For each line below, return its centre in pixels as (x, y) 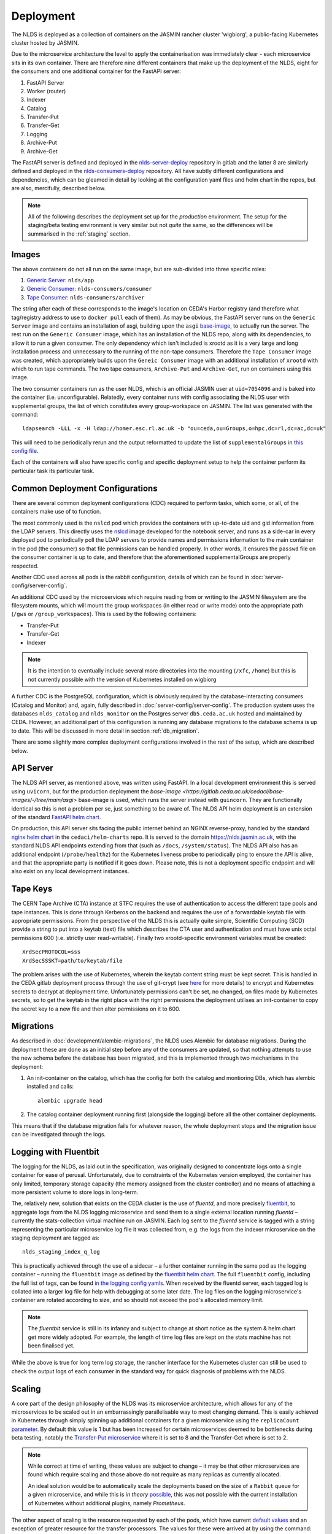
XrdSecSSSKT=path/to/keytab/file (72, 961)
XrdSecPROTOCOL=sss (52, 952)
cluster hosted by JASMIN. (45, 42)
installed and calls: (50, 1087)
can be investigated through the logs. (59, 1134)
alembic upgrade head (70, 1100)
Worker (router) (46, 91)
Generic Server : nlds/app (60, 280)
